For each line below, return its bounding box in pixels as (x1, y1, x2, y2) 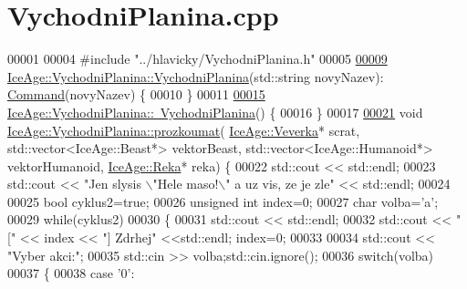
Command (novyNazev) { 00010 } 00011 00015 (7, 85, 265, 104)
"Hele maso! (152, 174, 219, 193)
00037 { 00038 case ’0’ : (7, 263, 135, 283)
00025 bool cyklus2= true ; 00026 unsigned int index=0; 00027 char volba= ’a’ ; (7, 191, 439, 211)
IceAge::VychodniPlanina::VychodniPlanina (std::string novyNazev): (7, 67, 384, 86)
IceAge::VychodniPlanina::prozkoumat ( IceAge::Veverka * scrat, (7, 120, 360, 139)
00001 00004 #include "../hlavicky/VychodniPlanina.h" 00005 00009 (7, 49, 388, 68)
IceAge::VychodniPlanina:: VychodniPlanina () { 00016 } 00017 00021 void (7, 102, 423, 121)
